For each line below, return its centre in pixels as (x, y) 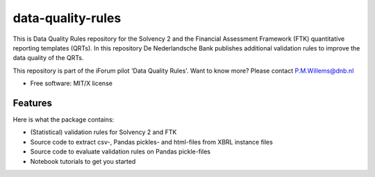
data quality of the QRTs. (48, 58)
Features (32, 103)
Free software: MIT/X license (71, 84)
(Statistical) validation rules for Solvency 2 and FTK (103, 132)
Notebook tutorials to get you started (83, 161)
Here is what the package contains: (64, 120)
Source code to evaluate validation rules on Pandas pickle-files (120, 151)
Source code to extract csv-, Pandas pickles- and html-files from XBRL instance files (152, 142)
